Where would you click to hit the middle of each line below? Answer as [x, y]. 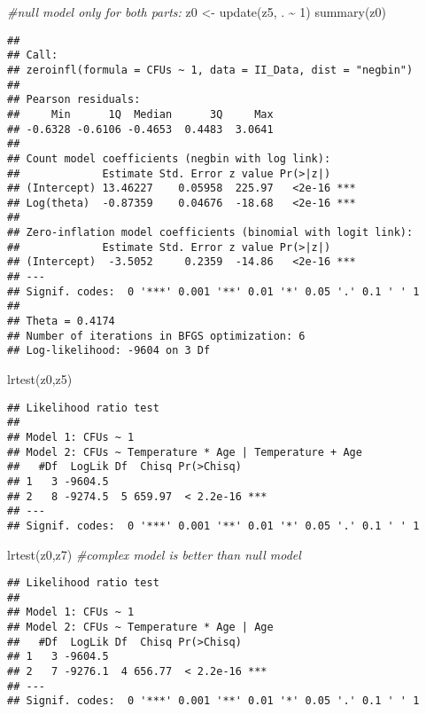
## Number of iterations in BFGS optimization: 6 [156, 336]
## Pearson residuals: [74, 100]
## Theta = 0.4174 [61, 322]
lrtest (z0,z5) [40, 379]
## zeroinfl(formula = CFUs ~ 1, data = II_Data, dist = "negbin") [210, 70]
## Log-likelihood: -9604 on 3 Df [109, 351]
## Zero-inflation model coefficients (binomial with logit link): [210, 233]
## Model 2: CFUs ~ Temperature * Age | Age [140, 628]
